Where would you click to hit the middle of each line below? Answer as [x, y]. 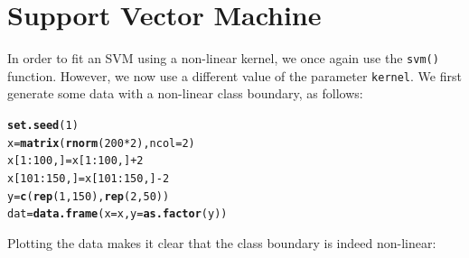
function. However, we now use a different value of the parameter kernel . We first [234, 75]
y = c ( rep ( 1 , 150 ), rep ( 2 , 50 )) [89, 196]
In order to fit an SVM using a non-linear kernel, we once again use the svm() [223, 58]
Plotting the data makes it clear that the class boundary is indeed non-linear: [222, 242]
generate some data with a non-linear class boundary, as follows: [185, 93]
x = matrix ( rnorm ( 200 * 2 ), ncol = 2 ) [101, 143]
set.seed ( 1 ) [43, 126]
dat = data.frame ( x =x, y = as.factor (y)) [117, 214]
